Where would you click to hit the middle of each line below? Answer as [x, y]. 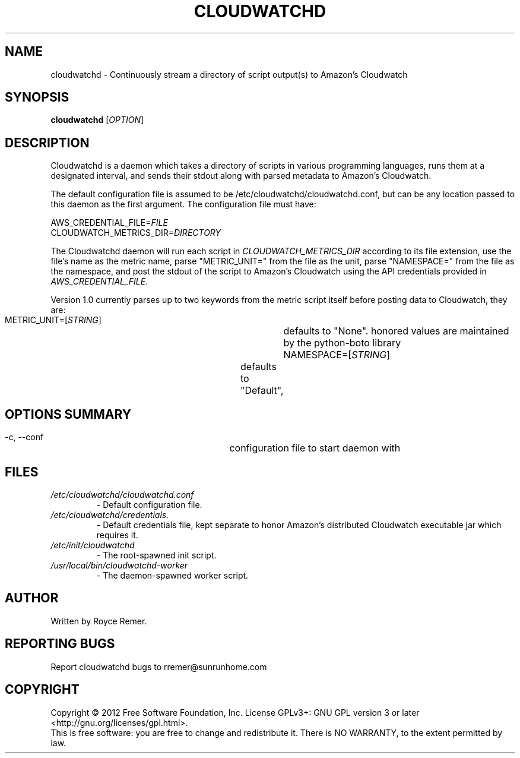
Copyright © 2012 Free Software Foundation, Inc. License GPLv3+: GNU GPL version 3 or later [235, 712]
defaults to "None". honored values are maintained [396, 331]
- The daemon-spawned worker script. [172, 575]
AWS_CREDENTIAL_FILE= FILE [109, 223]
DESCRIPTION [47, 143]
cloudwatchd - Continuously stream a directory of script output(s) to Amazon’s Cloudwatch [229, 74]
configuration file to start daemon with [315, 448]
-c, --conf [24, 437]
